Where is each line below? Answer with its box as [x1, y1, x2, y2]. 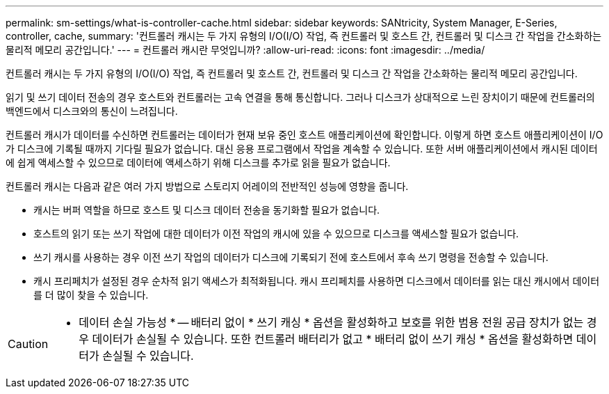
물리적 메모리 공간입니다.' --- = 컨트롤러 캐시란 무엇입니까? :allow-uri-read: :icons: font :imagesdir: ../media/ [6, 44, 485, 56]
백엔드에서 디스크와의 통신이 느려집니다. [6, 105, 178, 117]
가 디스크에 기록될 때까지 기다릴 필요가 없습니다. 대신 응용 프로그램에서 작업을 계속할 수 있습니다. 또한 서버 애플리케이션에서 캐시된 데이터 [6, 143, 598, 155]
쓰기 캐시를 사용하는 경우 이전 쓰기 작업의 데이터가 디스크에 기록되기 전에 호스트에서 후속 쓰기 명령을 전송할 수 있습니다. [33, 251, 549, 263]
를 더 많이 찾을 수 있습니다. [33, 289, 149, 301]
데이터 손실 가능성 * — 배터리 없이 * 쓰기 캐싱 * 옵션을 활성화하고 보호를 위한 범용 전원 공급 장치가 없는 [79, 315, 584, 329]
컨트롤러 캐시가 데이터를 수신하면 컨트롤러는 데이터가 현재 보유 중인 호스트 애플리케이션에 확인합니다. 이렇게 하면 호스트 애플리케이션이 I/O [6, 129, 603, 141]
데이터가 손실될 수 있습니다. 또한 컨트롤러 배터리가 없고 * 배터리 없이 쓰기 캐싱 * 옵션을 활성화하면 [92, 332, 574, 346]
